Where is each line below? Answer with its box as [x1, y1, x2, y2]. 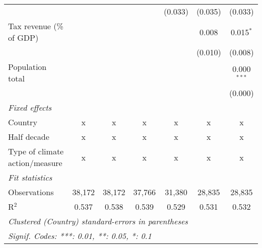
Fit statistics [8, 172, 52, 183]
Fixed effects [8, 102, 52, 113]
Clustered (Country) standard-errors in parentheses [8, 215, 188, 227]
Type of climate [8, 145, 64, 157]
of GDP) [8, 32, 39, 43]
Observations [8, 186, 54, 198]
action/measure [8, 157, 62, 169]
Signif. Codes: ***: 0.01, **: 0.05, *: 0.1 [8, 230, 152, 241]
